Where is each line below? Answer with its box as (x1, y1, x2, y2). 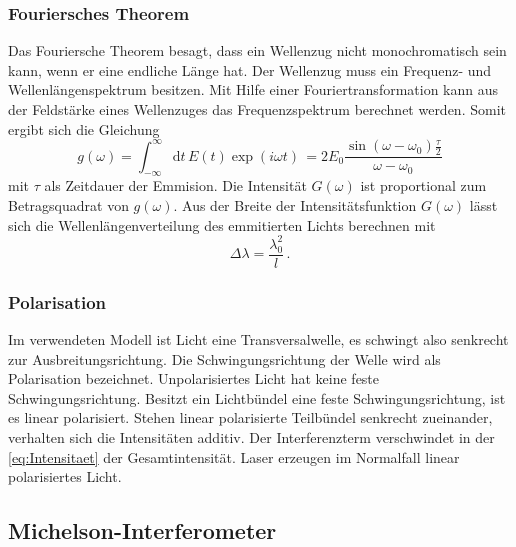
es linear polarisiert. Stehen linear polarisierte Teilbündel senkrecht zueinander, (8, 407, 493, 428)
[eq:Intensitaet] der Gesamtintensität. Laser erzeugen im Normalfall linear (8, 446, 460, 467)
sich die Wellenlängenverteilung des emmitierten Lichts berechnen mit (8, 214, 436, 235)
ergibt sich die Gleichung (8, 118, 160, 139)
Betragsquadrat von (8, 195, 129, 216)
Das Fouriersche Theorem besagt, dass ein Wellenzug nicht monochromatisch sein (8, 40, 507, 61)
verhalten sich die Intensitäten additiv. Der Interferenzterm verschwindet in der (8, 427, 495, 448)
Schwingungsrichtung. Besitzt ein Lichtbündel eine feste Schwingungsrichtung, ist (8, 387, 506, 408)
